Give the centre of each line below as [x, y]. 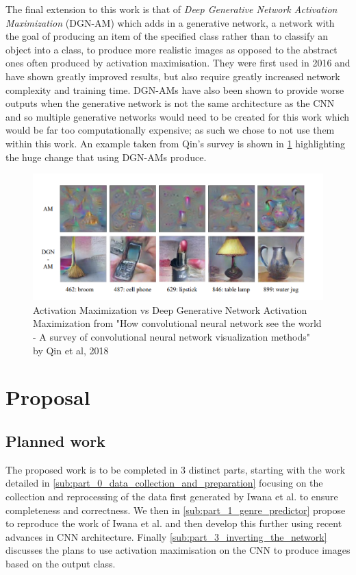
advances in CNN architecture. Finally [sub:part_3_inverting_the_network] [166, 536]
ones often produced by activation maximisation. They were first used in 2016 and [178, 63]
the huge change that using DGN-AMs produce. [106, 157]
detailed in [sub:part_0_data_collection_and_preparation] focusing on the [164, 483]
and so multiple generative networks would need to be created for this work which [178, 116]
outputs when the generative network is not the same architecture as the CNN [170, 103]
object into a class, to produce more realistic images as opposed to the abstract [171, 49]
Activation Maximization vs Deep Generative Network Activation [170, 309]
